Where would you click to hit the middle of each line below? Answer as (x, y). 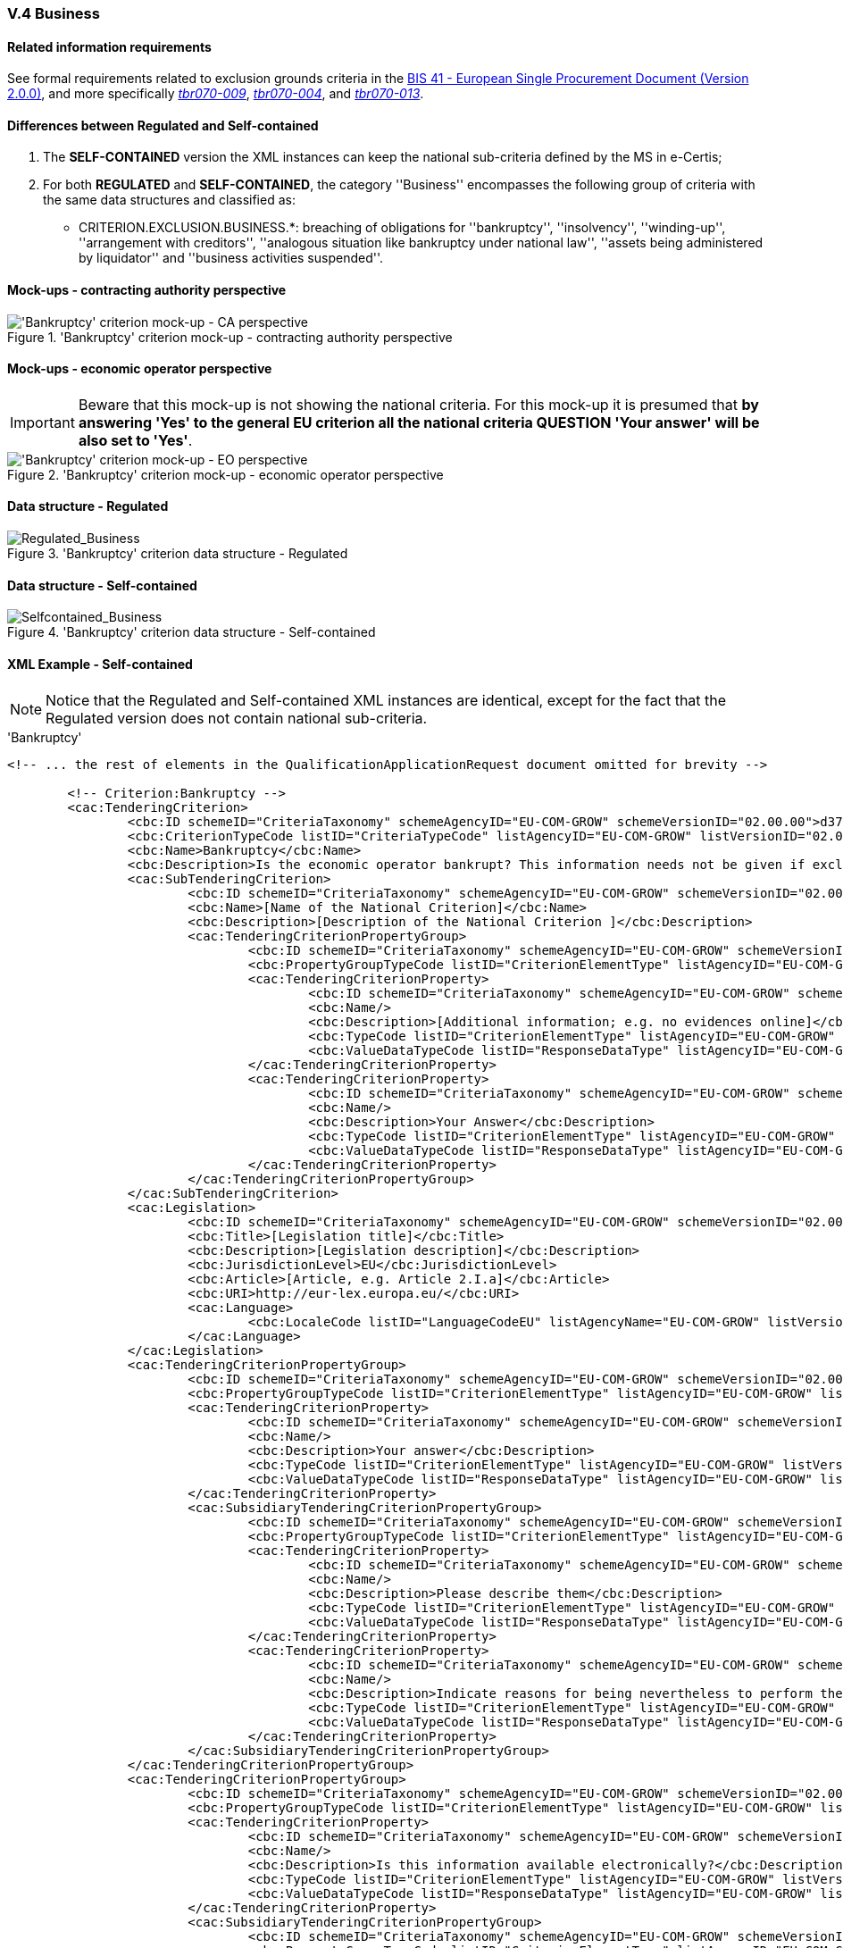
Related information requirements (109, 46)
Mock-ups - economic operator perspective (140, 369)
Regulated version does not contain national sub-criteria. (237, 718)
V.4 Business (54, 13)
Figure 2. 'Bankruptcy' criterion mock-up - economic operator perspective (225, 474)
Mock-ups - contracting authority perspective (147, 290)
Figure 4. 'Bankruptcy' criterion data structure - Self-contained (192, 632)
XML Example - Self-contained (100, 664)
